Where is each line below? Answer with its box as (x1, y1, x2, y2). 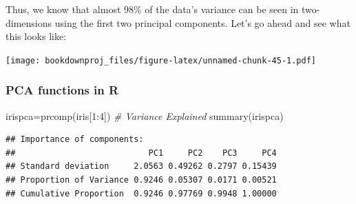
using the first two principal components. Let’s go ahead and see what (54, 15, 350, 30)
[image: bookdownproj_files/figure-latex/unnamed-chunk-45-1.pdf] (6, 55, 317, 65)
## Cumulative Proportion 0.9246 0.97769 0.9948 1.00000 (6, 188, 277, 198)
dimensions (6, 15, 52, 30)
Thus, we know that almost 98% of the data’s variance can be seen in (6, 2, 299, 16)
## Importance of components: (6, 134, 144, 145)
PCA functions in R (6, 81, 119, 99)
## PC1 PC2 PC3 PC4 (6, 147, 277, 158)
